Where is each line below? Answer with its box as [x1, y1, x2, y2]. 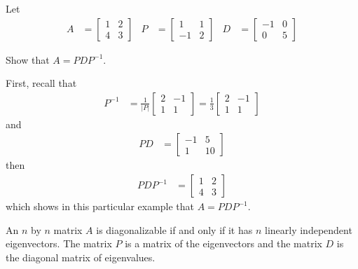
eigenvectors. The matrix [6, 236, 112, 251]
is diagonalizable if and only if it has [96, 222, 253, 237]
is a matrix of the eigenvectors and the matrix [125, 236, 322, 251]
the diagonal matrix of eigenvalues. [6, 249, 156, 264]
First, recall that [6, 76, 77, 90]
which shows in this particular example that [6, 199, 195, 214]
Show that [6, 52, 50, 67]
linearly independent [265, 222, 352, 237]
